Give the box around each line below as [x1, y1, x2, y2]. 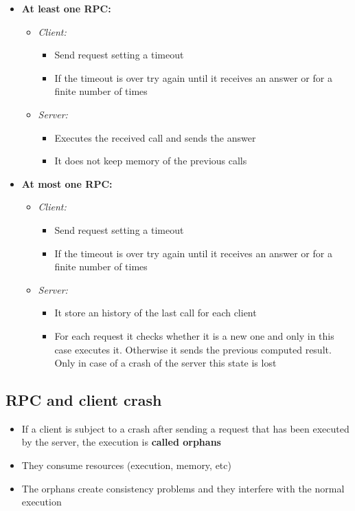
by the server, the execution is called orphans [21, 435, 221, 449]
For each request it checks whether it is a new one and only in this [54, 328, 334, 343]
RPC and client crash [5, 389, 162, 411]
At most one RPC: [21, 176, 113, 191]
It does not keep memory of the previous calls [54, 153, 247, 168]
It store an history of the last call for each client [54, 305, 257, 320]
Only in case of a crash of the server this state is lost [54, 356, 277, 370]
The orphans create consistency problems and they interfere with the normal [21, 481, 345, 495]
